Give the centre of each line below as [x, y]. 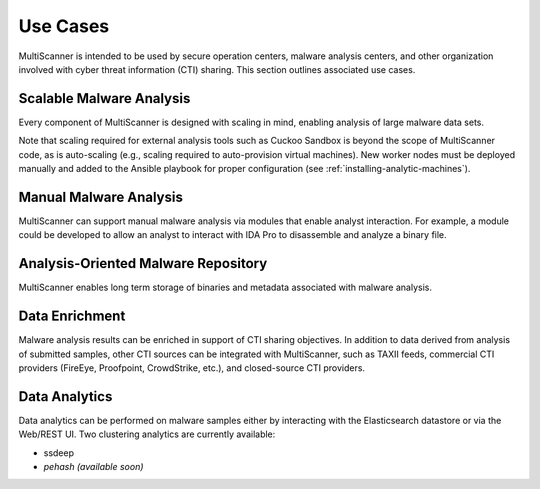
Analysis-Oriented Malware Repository [143, 263]
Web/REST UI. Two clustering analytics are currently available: [147, 434]
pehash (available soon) [93, 466]
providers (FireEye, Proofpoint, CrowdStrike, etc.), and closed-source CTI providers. [191, 367]
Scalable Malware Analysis [104, 98]
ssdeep [59, 452]
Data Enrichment [72, 316]
